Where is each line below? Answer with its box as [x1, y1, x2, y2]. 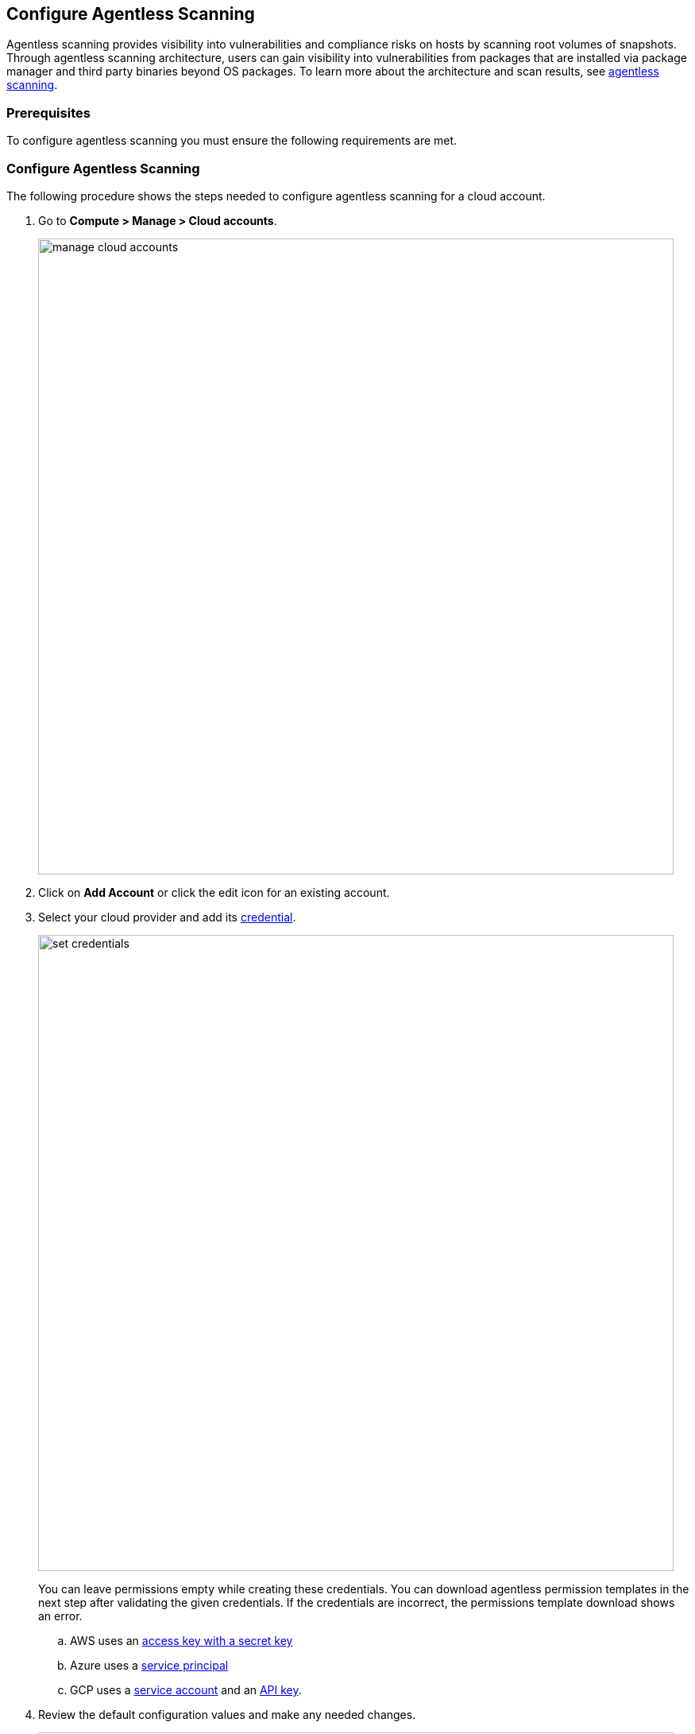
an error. [38, 1608, 83, 1623]
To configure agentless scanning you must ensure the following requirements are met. [6, 134, 458, 148]
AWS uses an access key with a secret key [70, 1633, 293, 1647]
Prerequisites [6, 104, 91, 121]
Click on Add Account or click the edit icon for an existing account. [38, 885, 390, 899]
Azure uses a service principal [70, 1658, 229, 1672]
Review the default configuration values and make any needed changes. [38, 1707, 416, 1721]
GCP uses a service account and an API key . [70, 1682, 302, 1697]
